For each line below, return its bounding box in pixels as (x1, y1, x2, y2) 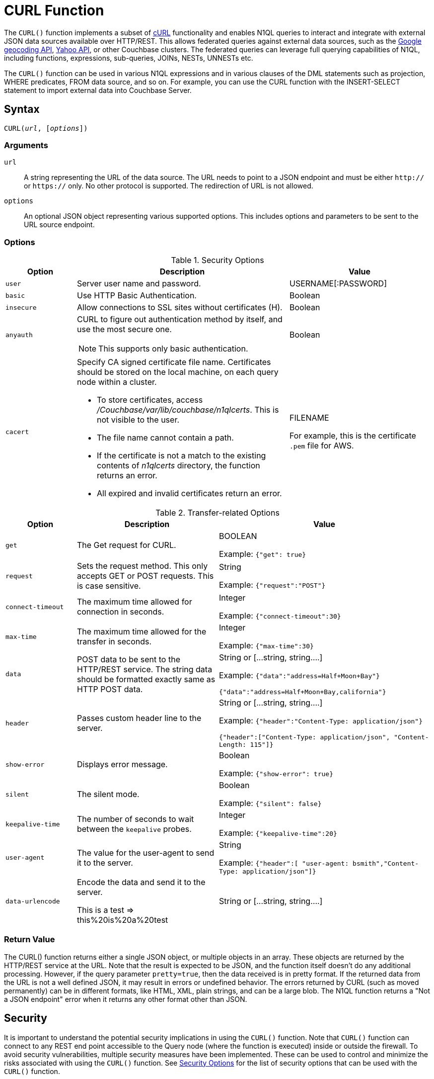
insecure (5, 303, 37, 311)
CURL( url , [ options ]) (4, 124, 88, 132)
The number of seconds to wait (76, 814, 194, 824)
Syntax (4, 103, 40, 116)
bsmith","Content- (353, 860, 419, 868)
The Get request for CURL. (76, 540, 176, 550)
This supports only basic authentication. (98, 344, 248, 354)
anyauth (5, 331, 33, 339)
